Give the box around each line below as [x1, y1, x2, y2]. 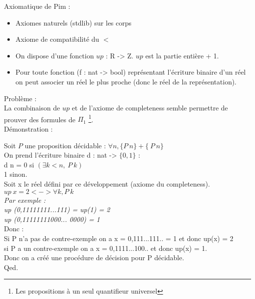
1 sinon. [4, 169, 27, 179]
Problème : [4, 93, 37, 103]
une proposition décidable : [25, 140, 106, 150]
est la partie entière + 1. [145, 50, 219, 60]
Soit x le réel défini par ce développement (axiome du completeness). [4, 178, 210, 189]
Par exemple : [4, 194, 46, 205]
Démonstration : [4, 124, 53, 134]
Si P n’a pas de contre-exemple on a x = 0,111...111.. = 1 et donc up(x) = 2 [4, 233, 233, 243]
